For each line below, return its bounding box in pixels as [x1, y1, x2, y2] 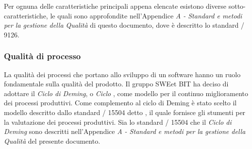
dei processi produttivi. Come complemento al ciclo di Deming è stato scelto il [4, 98, 237, 108]
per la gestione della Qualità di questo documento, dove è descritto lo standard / [4, 20, 244, 30]
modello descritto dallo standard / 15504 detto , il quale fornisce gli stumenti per [4, 107, 246, 117]
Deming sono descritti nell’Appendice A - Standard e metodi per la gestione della [4, 126, 246, 136]
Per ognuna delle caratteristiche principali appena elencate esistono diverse [4, 1, 227, 11]
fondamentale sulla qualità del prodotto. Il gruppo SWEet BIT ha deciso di [4, 79, 229, 89]
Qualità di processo [4, 50, 81, 62]
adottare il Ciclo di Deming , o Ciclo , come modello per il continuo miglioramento [4, 88, 249, 98]
